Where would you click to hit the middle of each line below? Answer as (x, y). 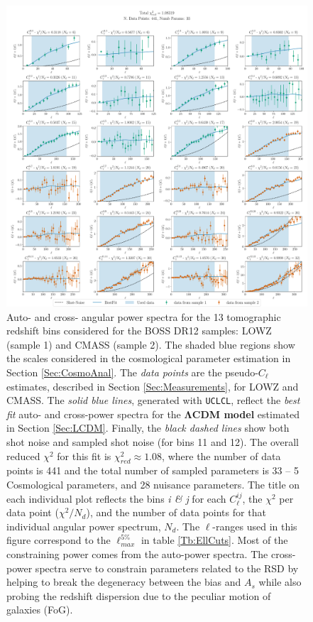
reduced (23, 455)
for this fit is (84, 455)
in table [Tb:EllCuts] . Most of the (214, 540)
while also (280, 582)
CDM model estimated (246, 414)
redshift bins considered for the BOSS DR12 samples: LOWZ (139, 331)
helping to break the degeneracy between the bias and (124, 582)
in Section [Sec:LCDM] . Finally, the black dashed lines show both (148, 428)
